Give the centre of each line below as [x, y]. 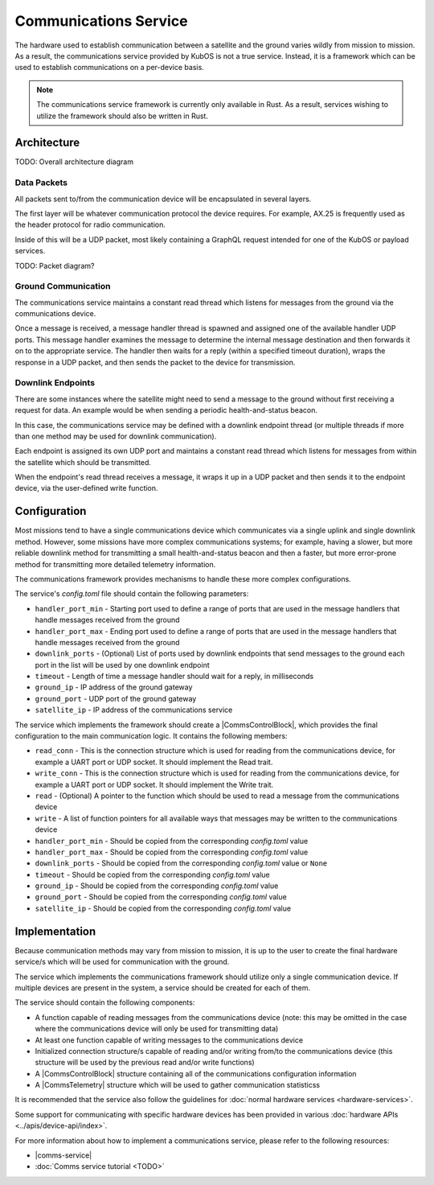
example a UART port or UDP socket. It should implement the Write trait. [154, 784]
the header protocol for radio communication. [90, 224]
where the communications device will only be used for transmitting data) [157, 1029]
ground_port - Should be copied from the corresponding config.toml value [161, 897]
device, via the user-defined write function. [86, 488]
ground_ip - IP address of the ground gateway [114, 687]
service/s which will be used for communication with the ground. [122, 962]
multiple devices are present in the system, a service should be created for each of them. [163, 987]
